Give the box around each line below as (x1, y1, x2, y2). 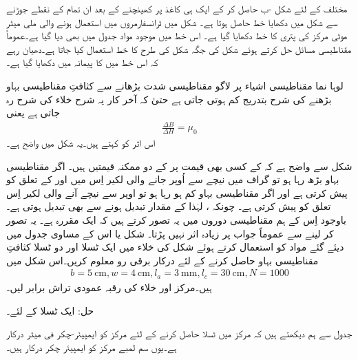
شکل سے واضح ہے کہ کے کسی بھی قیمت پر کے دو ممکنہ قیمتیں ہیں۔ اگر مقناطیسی (6, 158, 352, 173)
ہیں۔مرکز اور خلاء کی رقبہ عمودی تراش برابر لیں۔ (6, 279, 212, 294)
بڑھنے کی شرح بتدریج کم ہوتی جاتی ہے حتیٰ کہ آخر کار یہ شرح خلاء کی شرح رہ (6, 92, 332, 106)
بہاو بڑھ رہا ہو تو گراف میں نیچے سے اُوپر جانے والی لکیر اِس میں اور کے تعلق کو (6, 172, 339, 187)
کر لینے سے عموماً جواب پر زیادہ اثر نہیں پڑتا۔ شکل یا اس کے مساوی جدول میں (6, 226, 334, 240)
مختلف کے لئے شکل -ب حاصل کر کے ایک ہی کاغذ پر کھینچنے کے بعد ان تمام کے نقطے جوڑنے (6, 1, 348, 15)
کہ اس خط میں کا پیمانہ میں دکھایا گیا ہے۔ (6, 55, 158, 70)
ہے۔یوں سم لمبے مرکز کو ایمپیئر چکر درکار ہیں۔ (6, 339, 177, 354)
